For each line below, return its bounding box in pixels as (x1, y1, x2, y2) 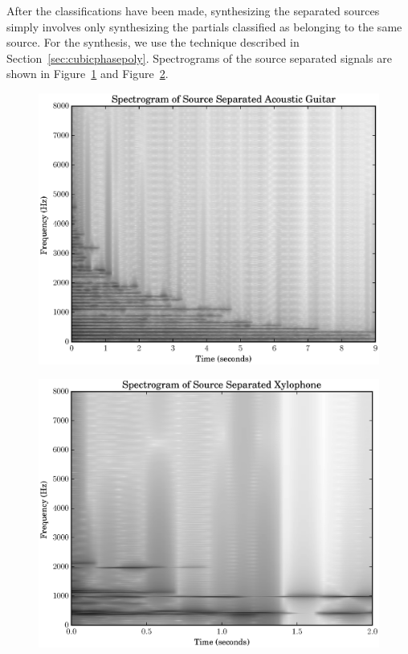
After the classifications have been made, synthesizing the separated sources (6, 2, 380, 19)
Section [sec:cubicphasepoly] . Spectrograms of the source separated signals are (6, 49, 392, 66)
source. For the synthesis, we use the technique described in (6, 34, 300, 51)
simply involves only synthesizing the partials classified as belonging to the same (6, 18, 402, 35)
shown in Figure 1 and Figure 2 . (6, 65, 169, 82)
